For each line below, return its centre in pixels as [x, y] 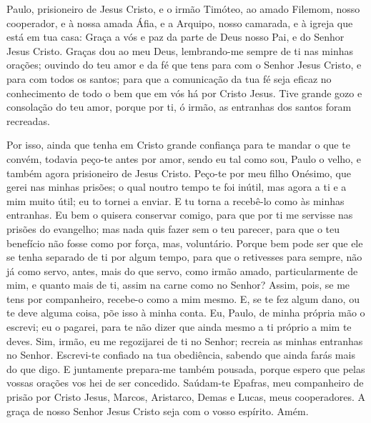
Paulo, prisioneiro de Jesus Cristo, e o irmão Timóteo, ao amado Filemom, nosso [183, 9]
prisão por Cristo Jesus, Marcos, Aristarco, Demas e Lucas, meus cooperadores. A [186, 397]
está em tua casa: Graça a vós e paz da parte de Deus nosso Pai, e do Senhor [175, 37]
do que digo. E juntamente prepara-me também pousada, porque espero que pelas [186, 368]
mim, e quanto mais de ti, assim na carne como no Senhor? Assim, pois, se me [178, 285]
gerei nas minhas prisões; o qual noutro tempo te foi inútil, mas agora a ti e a [177, 187]
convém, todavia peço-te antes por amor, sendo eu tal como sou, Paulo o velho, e [184, 158]
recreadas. [28, 120]
